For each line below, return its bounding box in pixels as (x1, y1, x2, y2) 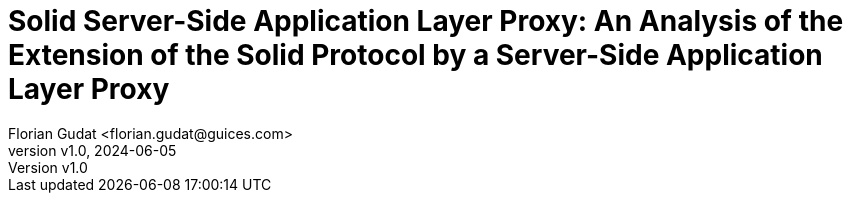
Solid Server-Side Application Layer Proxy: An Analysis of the (8, 4, 844, 38)
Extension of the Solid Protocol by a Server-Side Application (8, 38, 823, 72)
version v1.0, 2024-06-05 (8, 141, 177, 159)
